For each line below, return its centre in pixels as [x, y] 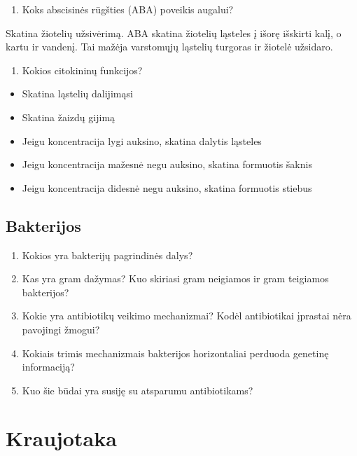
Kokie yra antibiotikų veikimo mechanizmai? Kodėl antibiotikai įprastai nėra [187, 316]
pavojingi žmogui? [61, 329]
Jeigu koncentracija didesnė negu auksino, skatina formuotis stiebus [167, 187]
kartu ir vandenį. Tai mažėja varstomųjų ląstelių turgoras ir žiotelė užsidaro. [169, 47]
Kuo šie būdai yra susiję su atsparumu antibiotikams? [138, 390]
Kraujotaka [61, 438]
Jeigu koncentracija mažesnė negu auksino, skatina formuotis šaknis [167, 164]
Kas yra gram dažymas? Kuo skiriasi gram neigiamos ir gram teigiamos [175, 278]
